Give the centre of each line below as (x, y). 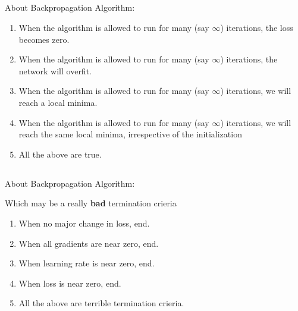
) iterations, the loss (257, 27)
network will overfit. (55, 70)
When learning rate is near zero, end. (87, 263)
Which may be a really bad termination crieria (91, 203)
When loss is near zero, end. (70, 283)
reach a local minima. (58, 102)
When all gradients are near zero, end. (89, 243)
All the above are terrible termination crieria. (101, 303)
